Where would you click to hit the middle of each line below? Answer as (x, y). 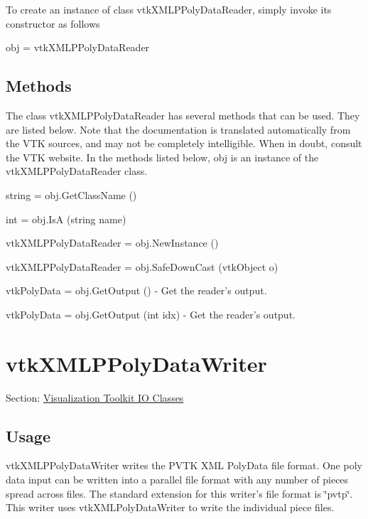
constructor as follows (53, 23)
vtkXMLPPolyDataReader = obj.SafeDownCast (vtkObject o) (142, 266)
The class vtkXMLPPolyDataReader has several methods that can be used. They (183, 115)
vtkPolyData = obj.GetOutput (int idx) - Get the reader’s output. (151, 314)
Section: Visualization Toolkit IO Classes (95, 397)
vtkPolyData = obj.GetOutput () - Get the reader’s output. (136, 290)
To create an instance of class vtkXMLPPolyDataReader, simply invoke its (169, 9)
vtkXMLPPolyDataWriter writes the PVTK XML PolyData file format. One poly (184, 465)
